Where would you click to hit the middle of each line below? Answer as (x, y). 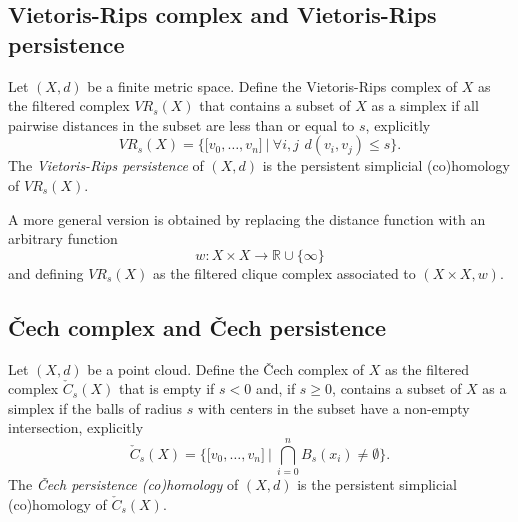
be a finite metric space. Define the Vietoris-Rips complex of (272, 85)
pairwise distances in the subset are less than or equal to (181, 124)
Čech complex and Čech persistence (197, 326)
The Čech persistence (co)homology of (123, 484)
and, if (275, 388)
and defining (46, 272)
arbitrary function (63, 238)
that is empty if (166, 388)
